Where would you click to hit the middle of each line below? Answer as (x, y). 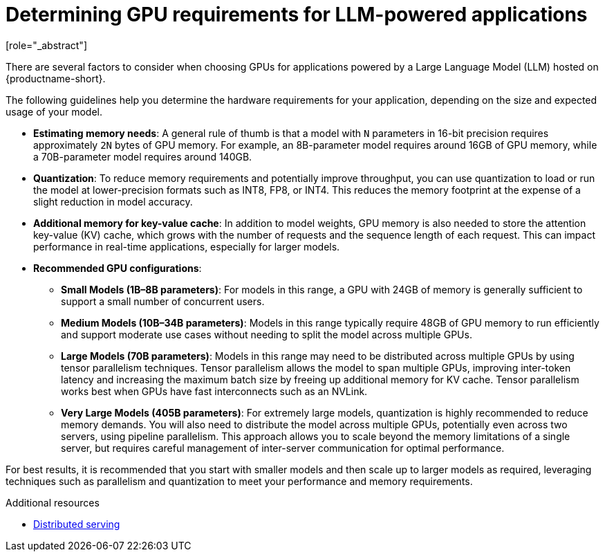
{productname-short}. (56, 78)
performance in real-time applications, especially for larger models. (187, 246)
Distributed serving (77, 524)
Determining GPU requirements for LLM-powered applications (297, 15)
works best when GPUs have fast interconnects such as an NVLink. (214, 391)
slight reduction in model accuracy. (113, 201)
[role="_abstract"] (47, 45)
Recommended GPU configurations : (118, 268)
